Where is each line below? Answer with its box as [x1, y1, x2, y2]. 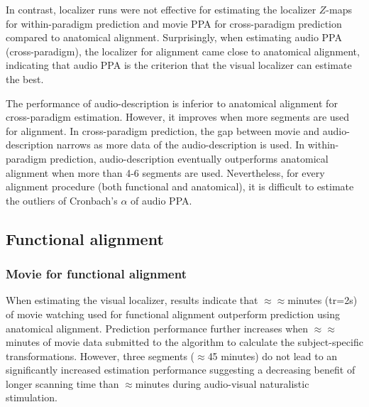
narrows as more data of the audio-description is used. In [56, 137, 305, 152]
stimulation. [6, 390, 57, 405]
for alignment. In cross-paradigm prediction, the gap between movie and [6, 123, 320, 138]
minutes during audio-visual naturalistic [135, 376, 309, 391]
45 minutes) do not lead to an [207, 348, 338, 363]
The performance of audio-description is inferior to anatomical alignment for [6, 95, 338, 110]
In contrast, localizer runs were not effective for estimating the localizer [6, 2, 316, 16]
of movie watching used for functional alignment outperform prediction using [6, 306, 340, 321]
